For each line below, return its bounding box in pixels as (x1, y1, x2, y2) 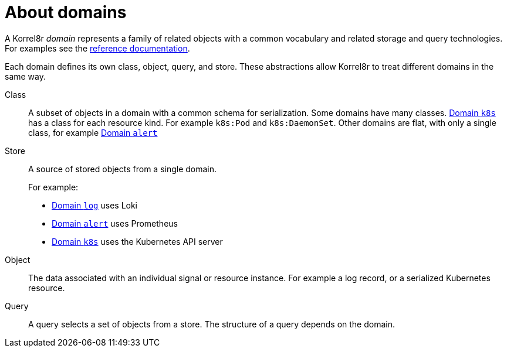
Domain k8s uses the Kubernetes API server (52, 236, 223, 247)
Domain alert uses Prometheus (52, 218, 178, 228)
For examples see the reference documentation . (5, 43, 190, 53)
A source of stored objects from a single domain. (28, 163, 217, 174)
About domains (5, 2, 127, 22)
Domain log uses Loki (52, 200, 138, 210)
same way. (5, 71, 46, 81)
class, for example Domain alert (28, 127, 158, 138)
